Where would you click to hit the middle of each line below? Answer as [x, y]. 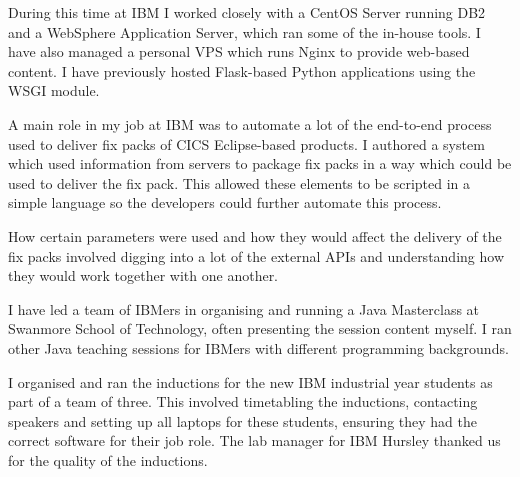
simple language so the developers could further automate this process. [225, 202]
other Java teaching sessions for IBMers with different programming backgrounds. [258, 347]
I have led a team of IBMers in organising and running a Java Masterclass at [244, 308]
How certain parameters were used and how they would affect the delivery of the [255, 235]
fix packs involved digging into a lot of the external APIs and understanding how [256, 255]
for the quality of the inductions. [108, 459]
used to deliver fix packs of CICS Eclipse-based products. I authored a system [246, 143]
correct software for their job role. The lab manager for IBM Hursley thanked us [254, 440]
